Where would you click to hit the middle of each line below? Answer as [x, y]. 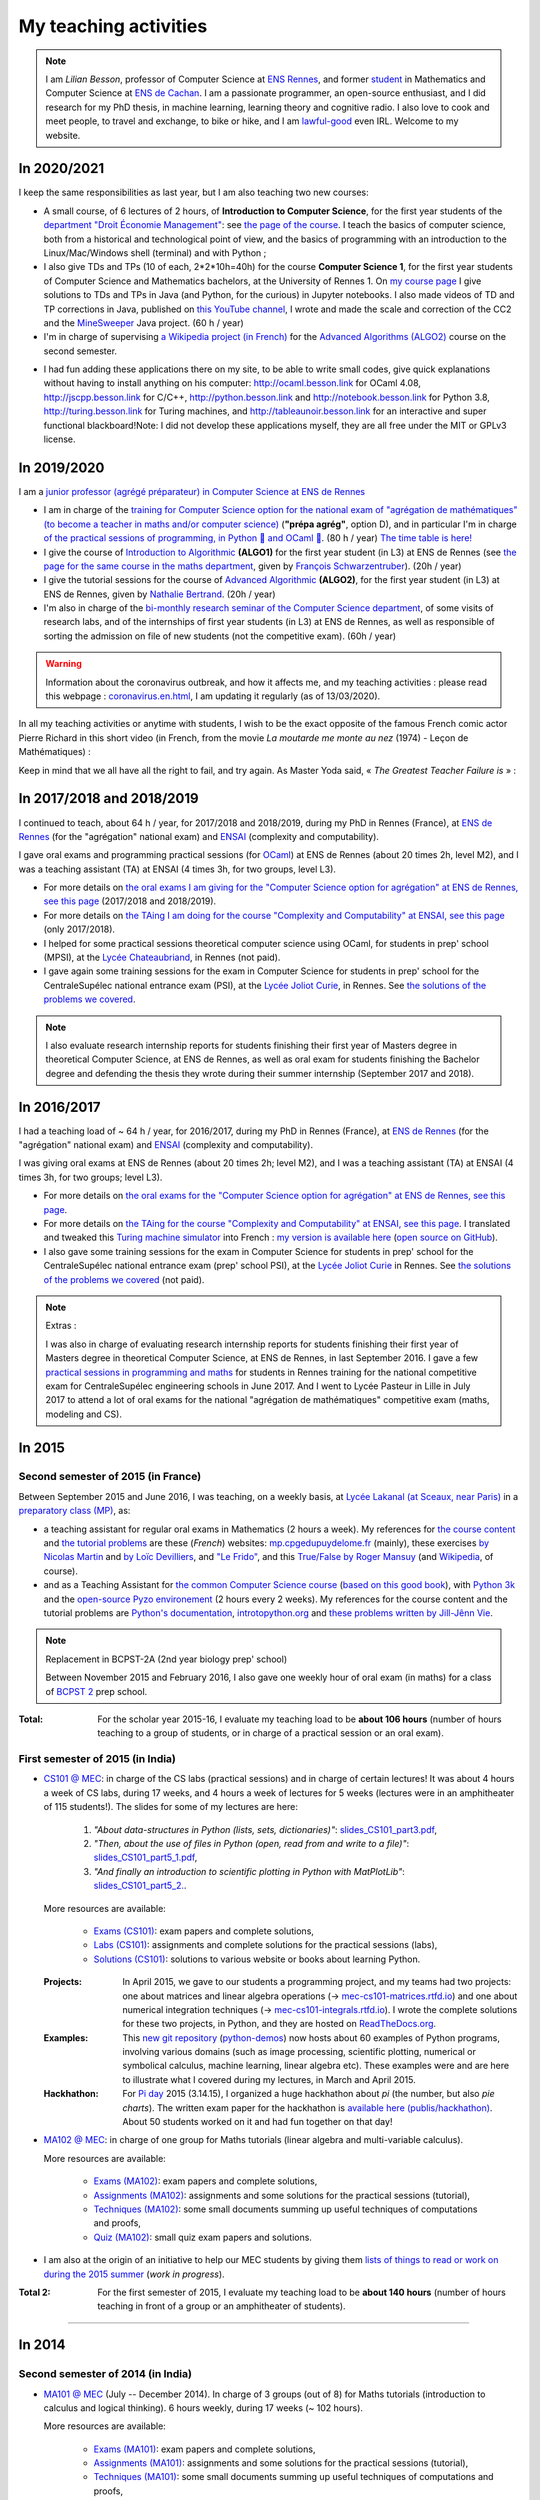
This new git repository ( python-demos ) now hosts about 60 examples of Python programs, [311, 2037]
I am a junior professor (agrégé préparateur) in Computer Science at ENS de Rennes [191, 491]
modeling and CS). [83, 1414]
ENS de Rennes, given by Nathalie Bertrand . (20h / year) [159, 594]
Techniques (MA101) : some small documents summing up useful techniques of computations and [293, 2477]
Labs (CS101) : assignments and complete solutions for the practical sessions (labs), [265, 1945]
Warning [63, 664]
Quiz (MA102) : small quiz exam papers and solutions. [202, 2237]
